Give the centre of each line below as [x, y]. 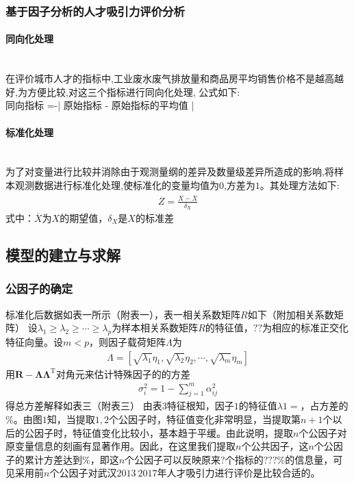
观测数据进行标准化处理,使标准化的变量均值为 [117, 185]
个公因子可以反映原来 [173, 459]
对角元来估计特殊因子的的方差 [123, 373]
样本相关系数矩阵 [160, 328]
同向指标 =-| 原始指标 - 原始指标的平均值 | [100, 105]
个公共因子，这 [275, 446]
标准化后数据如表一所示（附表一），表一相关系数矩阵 [123, 314]
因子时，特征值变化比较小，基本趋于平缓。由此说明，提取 [163, 432]
